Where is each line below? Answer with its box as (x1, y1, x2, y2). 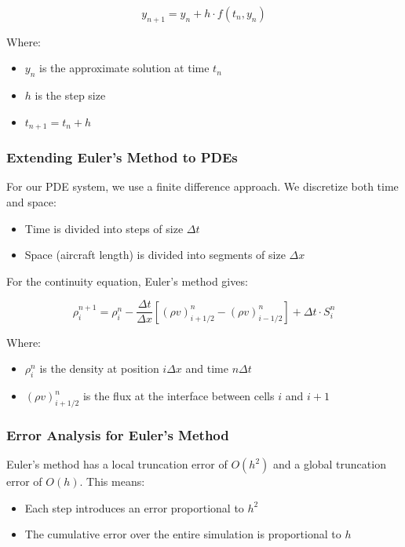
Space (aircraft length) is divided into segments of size (24, 246, 286, 263)
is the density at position (39, 360, 159, 377)
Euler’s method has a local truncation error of (6, 456, 228, 472)
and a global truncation (272, 456, 386, 472)
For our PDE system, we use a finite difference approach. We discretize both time (6, 178, 399, 195)
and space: (6, 194, 57, 210)
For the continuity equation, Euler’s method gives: (6, 272, 248, 289)
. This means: (79, 473, 145, 490)
